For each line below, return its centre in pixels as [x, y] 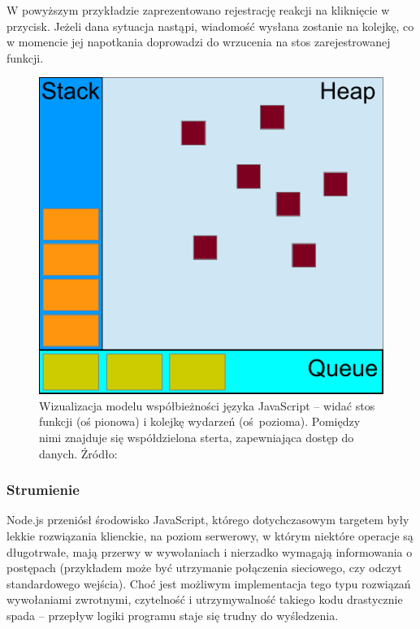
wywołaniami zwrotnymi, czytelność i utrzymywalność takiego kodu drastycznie [205, 599]
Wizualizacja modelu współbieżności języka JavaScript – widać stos [207, 405]
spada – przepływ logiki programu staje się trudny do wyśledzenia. [173, 616]
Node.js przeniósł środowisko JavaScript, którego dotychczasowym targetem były [208, 520]
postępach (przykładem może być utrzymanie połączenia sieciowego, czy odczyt [204, 568]
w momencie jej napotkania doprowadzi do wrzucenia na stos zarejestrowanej [199, 42]
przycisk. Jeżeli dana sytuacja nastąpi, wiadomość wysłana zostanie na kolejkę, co [210, 26]
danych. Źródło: [78, 453]
